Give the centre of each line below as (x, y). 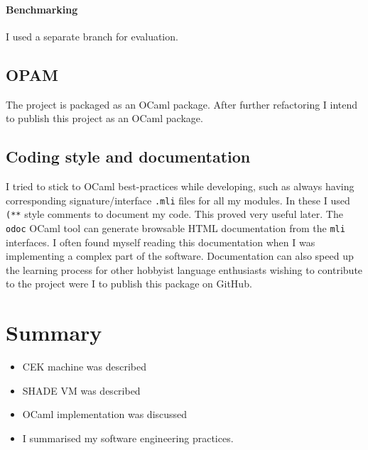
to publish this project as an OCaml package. (104, 118)
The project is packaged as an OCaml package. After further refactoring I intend (182, 104)
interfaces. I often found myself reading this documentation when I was (161, 242)
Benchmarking (42, 9)
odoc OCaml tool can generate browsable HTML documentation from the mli (175, 227)
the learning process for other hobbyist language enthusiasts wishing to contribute (184, 269)
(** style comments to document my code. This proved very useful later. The (174, 214)
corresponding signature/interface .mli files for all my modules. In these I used (178, 200)
